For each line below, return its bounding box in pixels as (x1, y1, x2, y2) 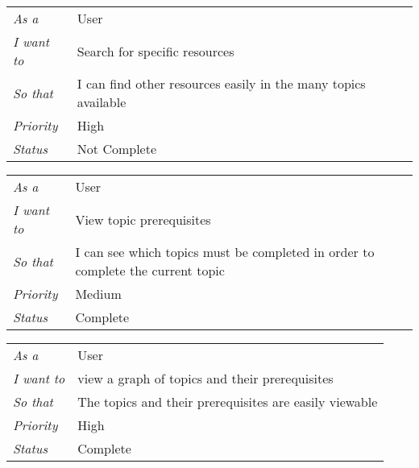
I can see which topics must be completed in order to (75, 242, 375, 261)
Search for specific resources (77, 41, 234, 60)
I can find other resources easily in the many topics (77, 74, 366, 93)
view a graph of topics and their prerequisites (77, 369, 334, 387)
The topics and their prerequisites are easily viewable (77, 392, 378, 411)
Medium (75, 284, 122, 303)
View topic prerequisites (75, 209, 211, 229)
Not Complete (77, 139, 157, 158)
